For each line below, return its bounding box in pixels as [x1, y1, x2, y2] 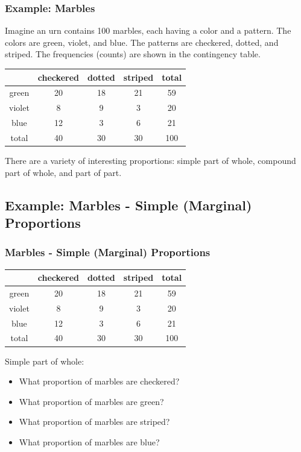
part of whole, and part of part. [5, 166, 122, 178]
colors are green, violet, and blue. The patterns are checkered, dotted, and [5, 36, 279, 48]
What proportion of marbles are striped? [19, 415, 170, 428]
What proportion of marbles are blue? [19, 435, 160, 448]
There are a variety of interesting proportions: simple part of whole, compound [5, 154, 296, 166]
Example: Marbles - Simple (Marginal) [5, 195, 252, 214]
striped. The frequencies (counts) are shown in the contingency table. [5, 48, 261, 60]
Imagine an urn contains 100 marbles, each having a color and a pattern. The [5, 24, 291, 37]
